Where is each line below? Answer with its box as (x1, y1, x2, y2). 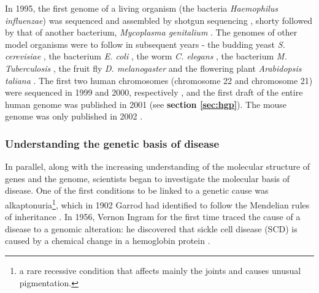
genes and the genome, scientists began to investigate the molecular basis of (5, 172, 290, 185)
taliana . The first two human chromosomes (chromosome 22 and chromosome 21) (5, 74, 313, 86)
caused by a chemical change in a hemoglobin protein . (5, 234, 210, 247)
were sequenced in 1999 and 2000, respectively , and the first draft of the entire (5, 86, 303, 99)
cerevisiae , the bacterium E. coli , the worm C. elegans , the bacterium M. (5, 50, 287, 63)
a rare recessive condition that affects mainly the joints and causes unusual (19, 264, 301, 276)
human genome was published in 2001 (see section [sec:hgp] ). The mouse (5, 97, 287, 110)
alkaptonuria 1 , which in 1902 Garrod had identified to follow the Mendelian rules (5, 196, 310, 211)
